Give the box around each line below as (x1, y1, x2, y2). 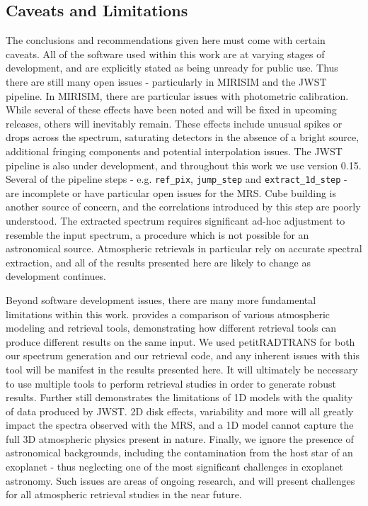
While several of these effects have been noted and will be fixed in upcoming (6, 102, 337, 117)
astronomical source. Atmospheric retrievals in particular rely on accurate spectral (6, 241, 362, 256)
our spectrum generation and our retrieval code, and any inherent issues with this (6, 348, 360, 363)
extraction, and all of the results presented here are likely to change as (6, 254, 311, 269)
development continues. (6, 269, 107, 283)
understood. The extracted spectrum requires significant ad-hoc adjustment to (6, 213, 345, 227)
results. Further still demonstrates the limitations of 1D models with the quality (6, 390, 353, 405)
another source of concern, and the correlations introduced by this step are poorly (6, 199, 361, 214)
